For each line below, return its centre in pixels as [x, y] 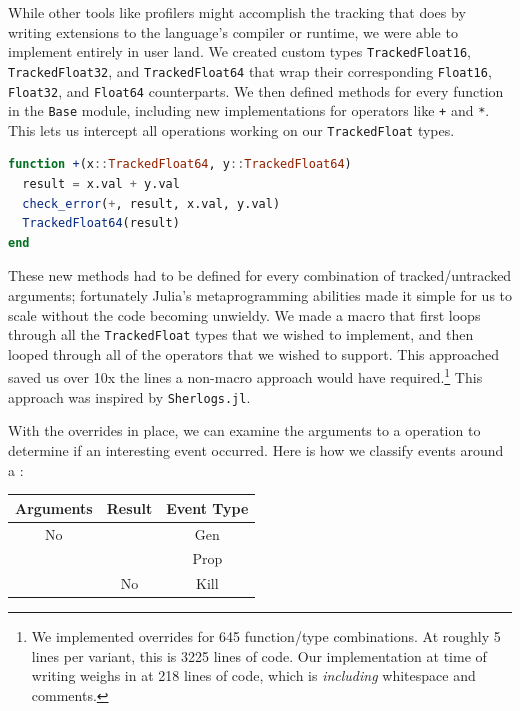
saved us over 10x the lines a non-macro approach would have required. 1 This [245, 376]
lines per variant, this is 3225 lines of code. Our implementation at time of [259, 655]
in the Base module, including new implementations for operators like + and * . [249, 110]
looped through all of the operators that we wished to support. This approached [253, 353]
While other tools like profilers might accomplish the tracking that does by [237, 12]
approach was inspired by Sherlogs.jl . [129, 396]
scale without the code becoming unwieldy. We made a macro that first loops [244, 314]
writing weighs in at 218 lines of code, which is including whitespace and [253, 675]
